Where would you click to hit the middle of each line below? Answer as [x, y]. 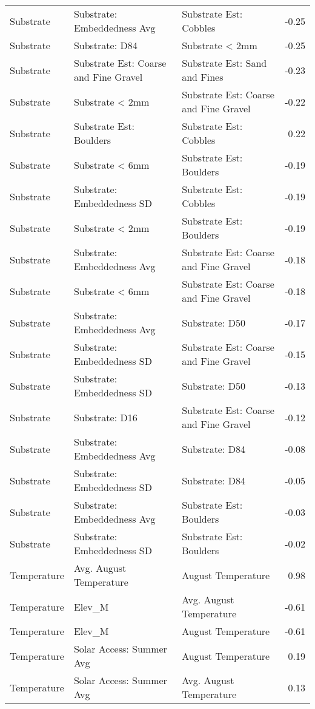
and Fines [203, 77]
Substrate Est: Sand [224, 63]
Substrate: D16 [105, 417]
